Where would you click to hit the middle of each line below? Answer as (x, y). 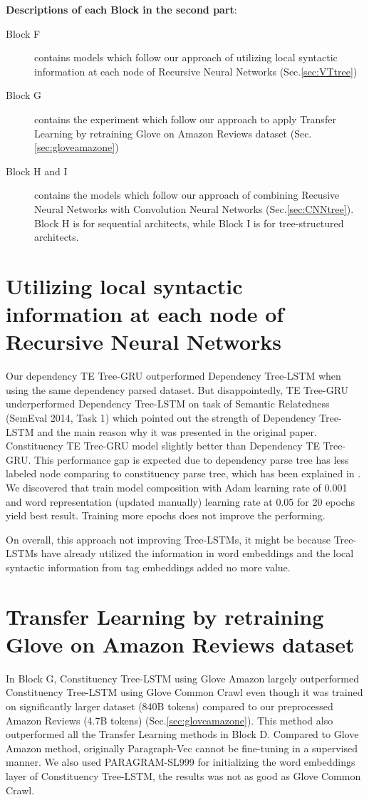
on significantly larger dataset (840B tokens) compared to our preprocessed (170, 706)
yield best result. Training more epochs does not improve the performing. (166, 515)
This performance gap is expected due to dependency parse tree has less (191, 459)
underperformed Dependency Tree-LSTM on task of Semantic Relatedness (168, 404)
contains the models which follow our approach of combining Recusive (187, 195)
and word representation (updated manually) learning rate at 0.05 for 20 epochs (181, 501)
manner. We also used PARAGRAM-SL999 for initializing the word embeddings (181, 762)
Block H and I (37, 171)
